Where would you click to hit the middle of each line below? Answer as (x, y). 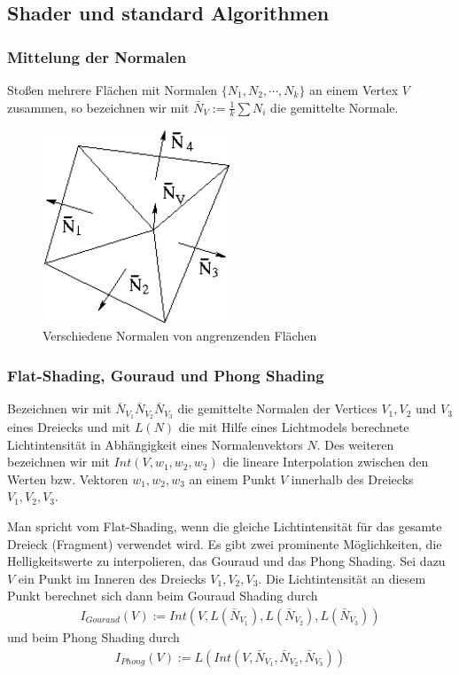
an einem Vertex (354, 90)
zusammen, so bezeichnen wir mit (98, 107)
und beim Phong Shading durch (93, 637)
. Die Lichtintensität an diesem (342, 578)
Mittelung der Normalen (97, 56)
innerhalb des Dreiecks (352, 479)
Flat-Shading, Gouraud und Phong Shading (166, 375)
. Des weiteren (355, 444)
